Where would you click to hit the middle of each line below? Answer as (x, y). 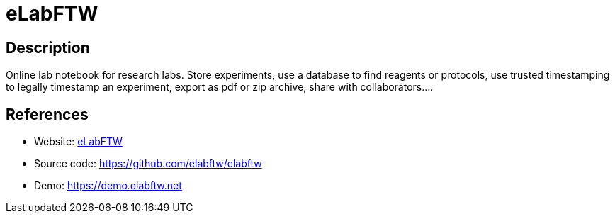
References (47, 114)
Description (48, 47)
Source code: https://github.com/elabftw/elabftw (148, 164)
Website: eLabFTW (78, 142)
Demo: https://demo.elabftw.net (108, 186)
